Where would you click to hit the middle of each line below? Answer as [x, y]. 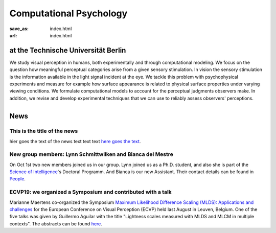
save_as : [19, 29]
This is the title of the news [44, 131]
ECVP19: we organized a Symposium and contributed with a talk [91, 192]
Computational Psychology [68, 13]
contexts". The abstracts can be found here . [56, 224]
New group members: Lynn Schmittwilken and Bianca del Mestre [91, 154]
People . [17, 179]
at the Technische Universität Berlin [68, 50]
